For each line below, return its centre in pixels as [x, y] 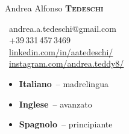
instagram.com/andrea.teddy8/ [67, 63]
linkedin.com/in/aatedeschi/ [61, 51]
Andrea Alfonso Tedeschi [54, 8]
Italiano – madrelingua [64, 83]
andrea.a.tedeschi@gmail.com [63, 28]
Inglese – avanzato [55, 104]
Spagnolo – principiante [66, 124]
